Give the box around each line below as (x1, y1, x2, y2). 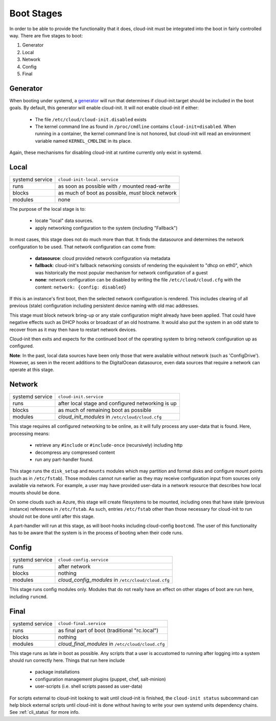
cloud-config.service (58, 557, 108, 562)
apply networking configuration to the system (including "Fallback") (35, 225, 178, 231)
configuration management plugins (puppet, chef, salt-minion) (35, 676, 166, 682)
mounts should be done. (9, 489, 61, 496)
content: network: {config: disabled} (35, 284, 127, 290)
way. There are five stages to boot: (9, 32, 83, 38)
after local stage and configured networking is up (58, 400, 177, 407)
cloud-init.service (58, 394, 104, 399)
